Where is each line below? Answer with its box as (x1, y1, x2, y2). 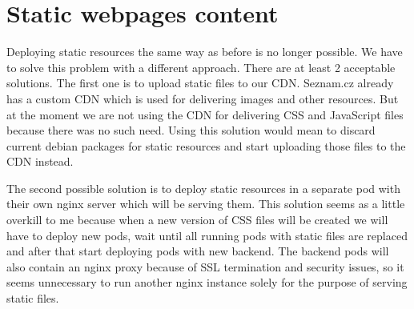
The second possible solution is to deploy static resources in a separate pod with (6, 179, 400, 196)
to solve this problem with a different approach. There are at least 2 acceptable (6, 58, 396, 75)
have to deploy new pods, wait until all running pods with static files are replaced (6, 227, 408, 243)
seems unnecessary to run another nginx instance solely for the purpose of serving (6, 274, 408, 291)
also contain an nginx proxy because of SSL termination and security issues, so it (6, 258, 404, 275)
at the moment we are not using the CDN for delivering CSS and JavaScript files (6, 106, 404, 122)
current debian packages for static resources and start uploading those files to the (6, 137, 406, 154)
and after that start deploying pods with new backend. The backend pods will (6, 243, 389, 259)
